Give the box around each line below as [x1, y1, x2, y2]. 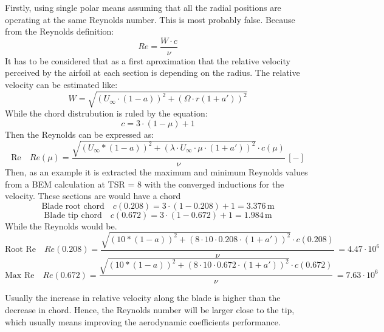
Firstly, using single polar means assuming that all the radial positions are [5, 1, 281, 13]
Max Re [5, 271, 35, 280]
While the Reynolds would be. [5, 219, 117, 232]
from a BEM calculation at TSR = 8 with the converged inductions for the [5, 177, 284, 190]
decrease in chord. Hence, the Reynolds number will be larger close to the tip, [5, 303, 295, 316]
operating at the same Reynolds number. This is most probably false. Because [5, 13, 295, 25]
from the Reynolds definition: [5, 25, 114, 38]
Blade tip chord [44, 211, 102, 220]
